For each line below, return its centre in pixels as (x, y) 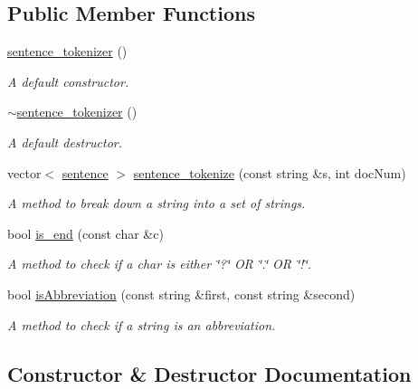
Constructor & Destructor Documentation (209, 373)
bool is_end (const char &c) (85, 233)
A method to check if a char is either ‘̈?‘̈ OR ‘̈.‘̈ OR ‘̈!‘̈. (160, 264)
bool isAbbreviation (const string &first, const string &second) (181, 294)
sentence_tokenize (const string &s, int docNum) (270, 172)
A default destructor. (65, 142)
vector (24, 172)
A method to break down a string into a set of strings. (157, 203)
